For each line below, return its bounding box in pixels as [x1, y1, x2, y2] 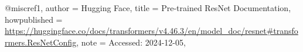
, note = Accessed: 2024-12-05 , [76, 36, 186, 48]
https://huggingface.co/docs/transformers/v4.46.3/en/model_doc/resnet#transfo [5, 25, 298, 37]
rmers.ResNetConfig [5, 36, 77, 48]
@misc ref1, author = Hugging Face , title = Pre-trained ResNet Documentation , [5, 2, 291, 13]
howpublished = [5, 13, 63, 25]
